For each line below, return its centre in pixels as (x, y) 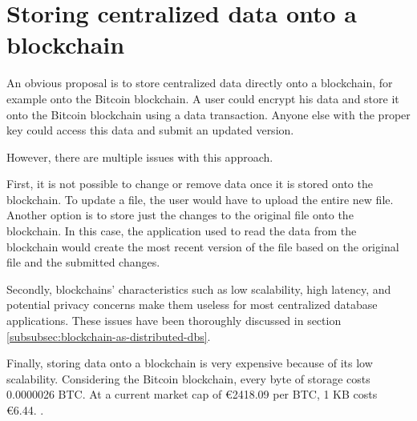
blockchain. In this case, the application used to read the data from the (182, 231)
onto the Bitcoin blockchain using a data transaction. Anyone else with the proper (208, 114)
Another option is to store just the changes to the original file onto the (180, 215)
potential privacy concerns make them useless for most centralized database (192, 305)
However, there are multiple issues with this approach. (140, 156)
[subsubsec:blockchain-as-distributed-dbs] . (109, 336)
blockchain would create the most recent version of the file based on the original (203, 246)
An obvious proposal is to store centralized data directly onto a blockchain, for (200, 83)
